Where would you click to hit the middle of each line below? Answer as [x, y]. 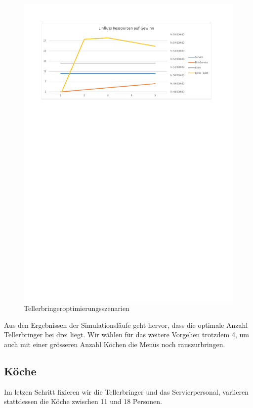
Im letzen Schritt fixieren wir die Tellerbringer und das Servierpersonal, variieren [126, 391]
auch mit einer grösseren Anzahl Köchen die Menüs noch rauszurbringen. [115, 344]
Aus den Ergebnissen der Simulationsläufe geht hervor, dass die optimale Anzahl [126, 325]
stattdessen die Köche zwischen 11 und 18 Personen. [83, 401]
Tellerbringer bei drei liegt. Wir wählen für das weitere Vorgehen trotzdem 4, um [126, 334]
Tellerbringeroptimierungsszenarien [77, 308]
